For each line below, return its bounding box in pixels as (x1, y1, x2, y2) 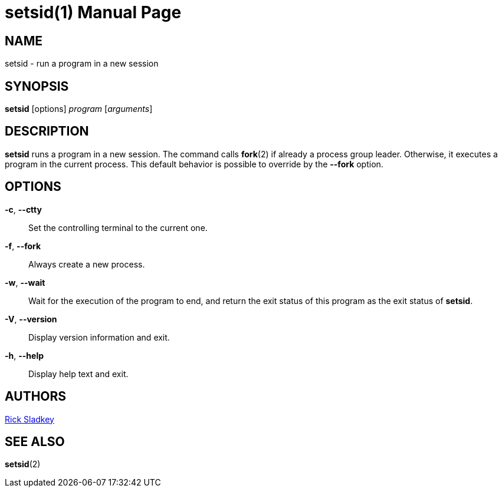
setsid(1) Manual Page (5, 2, 182, 22)
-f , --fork (5, 240, 41, 251)
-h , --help (5, 350, 44, 361)
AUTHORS (5, 389, 67, 404)
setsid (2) (5, 459, 41, 470)
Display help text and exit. (28, 368, 129, 379)
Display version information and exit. (28, 332, 170, 342)
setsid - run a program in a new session (5, 58, 159, 69)
